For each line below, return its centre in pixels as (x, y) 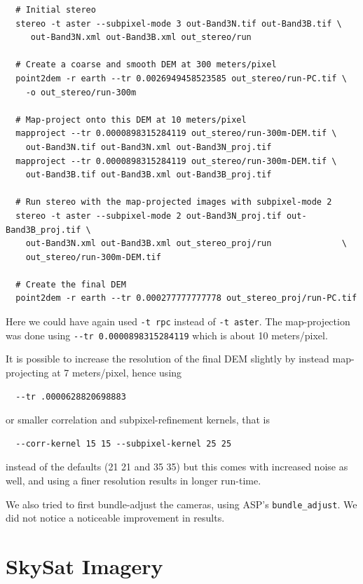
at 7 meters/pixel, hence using (117, 372)
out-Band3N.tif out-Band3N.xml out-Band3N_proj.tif (149, 147)
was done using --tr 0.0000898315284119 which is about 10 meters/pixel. (167, 335)
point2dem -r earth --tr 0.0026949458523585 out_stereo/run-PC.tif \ (181, 78)
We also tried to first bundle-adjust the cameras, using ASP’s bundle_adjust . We (181, 504)
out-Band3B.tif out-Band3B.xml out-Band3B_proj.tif (149, 175)
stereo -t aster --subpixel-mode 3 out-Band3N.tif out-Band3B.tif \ (179, 23)
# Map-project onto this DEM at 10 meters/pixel (131, 120)
